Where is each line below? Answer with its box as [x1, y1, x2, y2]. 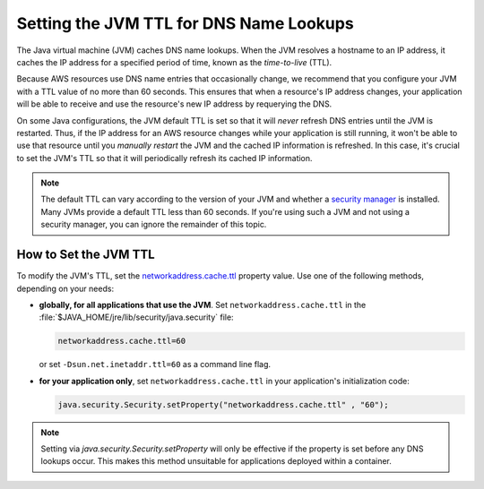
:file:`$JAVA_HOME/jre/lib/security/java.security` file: [39, 312, 234, 322]
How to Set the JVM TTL [16, 247, 156, 262]
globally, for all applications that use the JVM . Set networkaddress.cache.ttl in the [39, 299, 367, 310]
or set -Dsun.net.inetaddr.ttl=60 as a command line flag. [39, 359, 272, 370]
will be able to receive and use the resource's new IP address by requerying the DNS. [16, 99, 333, 109]
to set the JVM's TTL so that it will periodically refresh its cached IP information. [16, 152, 313, 163]
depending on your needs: [16, 283, 115, 294]
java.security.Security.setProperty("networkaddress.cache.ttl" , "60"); [57, 399, 389, 409]
